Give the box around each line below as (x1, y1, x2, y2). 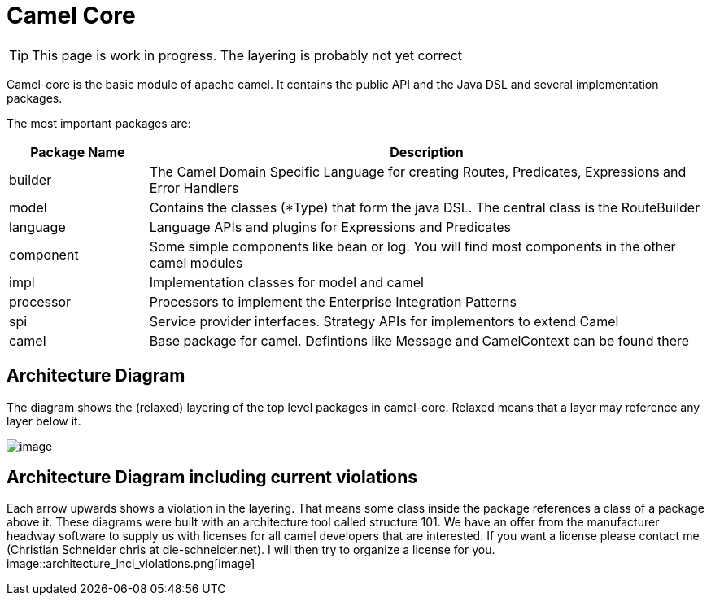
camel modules (149, 254, 243, 271)
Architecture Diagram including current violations (7, 467, 418, 488)
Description (390, 143, 464, 160)
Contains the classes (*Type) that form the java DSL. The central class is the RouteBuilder (149, 198, 700, 216)
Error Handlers (149, 179, 239, 196)
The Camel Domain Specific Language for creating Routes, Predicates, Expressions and (149, 163, 687, 180)
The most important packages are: (7, 116, 191, 130)
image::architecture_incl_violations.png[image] (7, 556, 255, 571)
